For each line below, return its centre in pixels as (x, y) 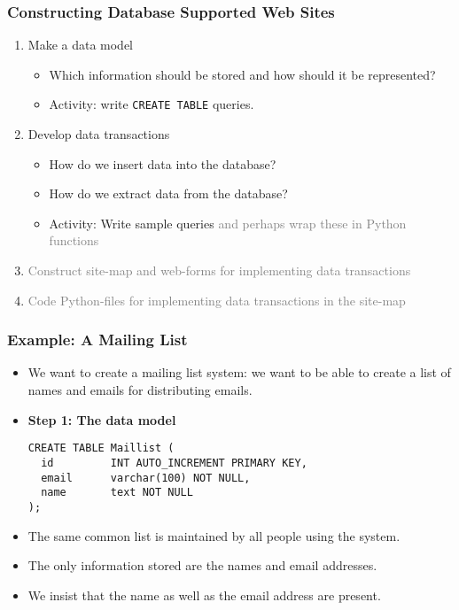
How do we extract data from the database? (168, 193)
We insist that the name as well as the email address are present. (204, 595)
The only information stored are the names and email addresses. (202, 565)
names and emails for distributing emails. (140, 390)
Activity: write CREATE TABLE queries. (152, 104)
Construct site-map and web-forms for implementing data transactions (219, 270)
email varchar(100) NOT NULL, (146, 478)
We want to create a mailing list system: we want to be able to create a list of (239, 372)
